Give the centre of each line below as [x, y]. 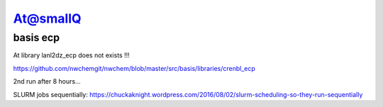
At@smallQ [47, 18]
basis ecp [37, 38]
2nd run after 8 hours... [47, 81]
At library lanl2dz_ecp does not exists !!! [72, 55]
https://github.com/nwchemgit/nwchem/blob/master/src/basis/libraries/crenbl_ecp [134, 68]
